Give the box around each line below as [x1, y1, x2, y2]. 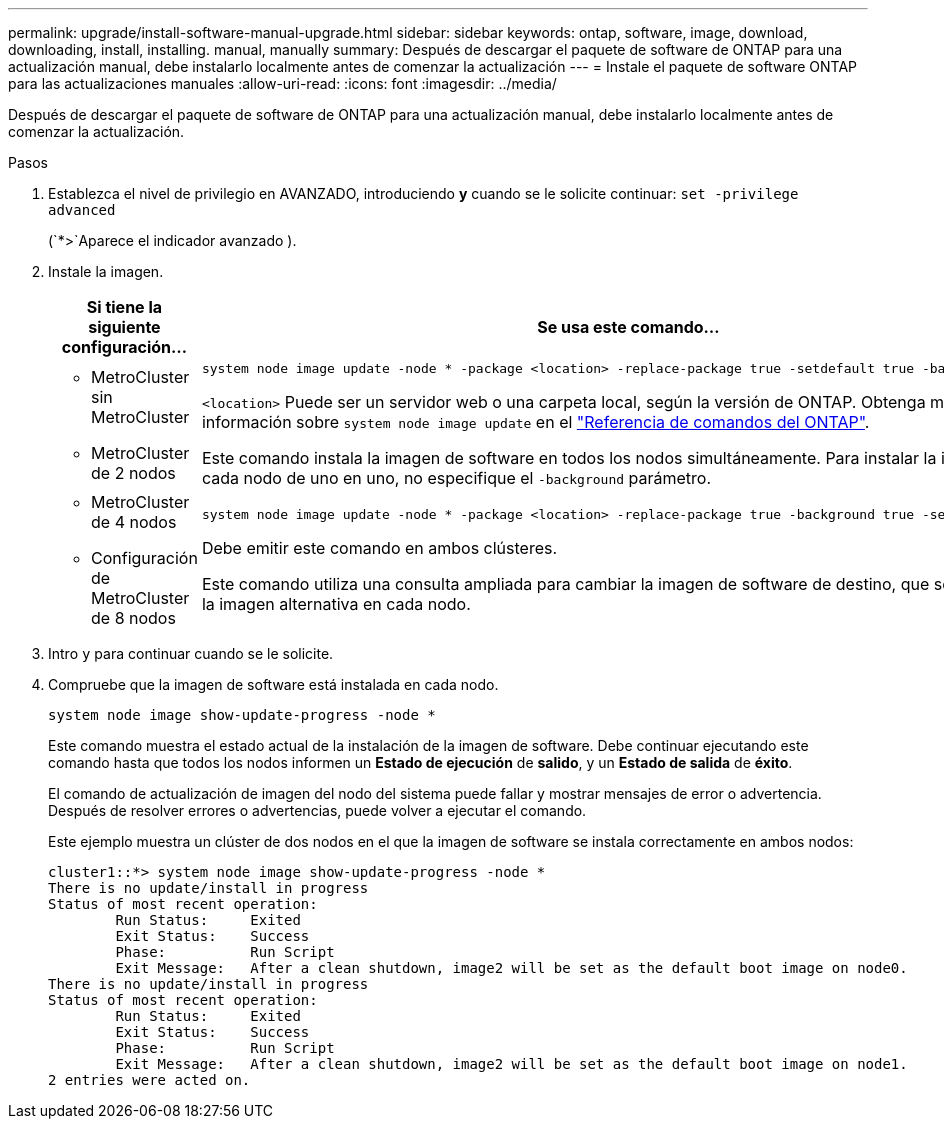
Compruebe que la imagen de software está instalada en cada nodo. [48, 676, 499, 693]
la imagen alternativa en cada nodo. [201, 593, 471, 614]
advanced [48, 202, 116, 218]
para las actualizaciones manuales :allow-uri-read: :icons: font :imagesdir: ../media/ [8, 75, 557, 92]
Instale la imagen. [48, 263, 164, 280]
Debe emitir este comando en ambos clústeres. [201, 537, 558, 558]
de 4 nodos [91, 512, 177, 532]
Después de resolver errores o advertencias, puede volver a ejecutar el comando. [48, 802, 587, 819]
